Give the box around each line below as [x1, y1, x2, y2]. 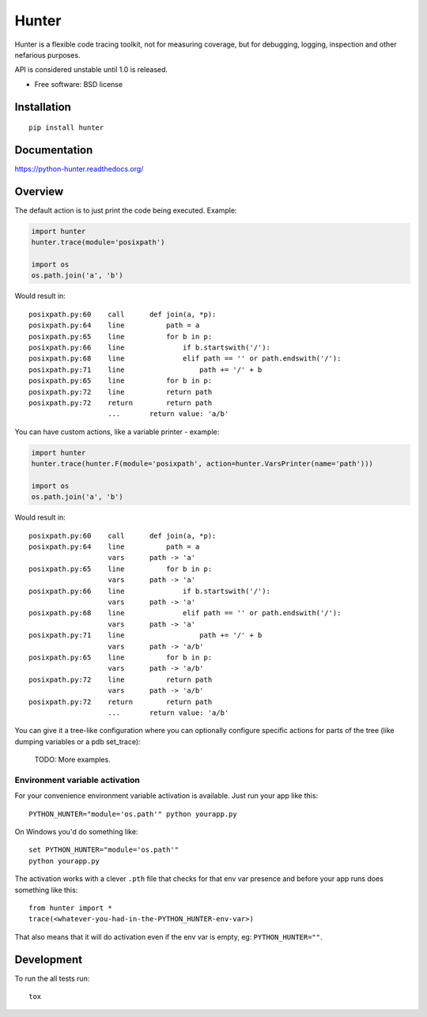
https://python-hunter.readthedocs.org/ [14, 164, 144, 174]
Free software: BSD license [34, 79, 123, 89]
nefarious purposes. [14, 50, 81, 59]
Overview [14, 184, 64, 198]
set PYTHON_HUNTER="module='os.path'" [28, 845, 179, 854]
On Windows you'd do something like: [14, 827, 138, 837]
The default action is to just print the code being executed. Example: [14, 206, 237, 215]
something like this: [14, 885, 78, 894]
